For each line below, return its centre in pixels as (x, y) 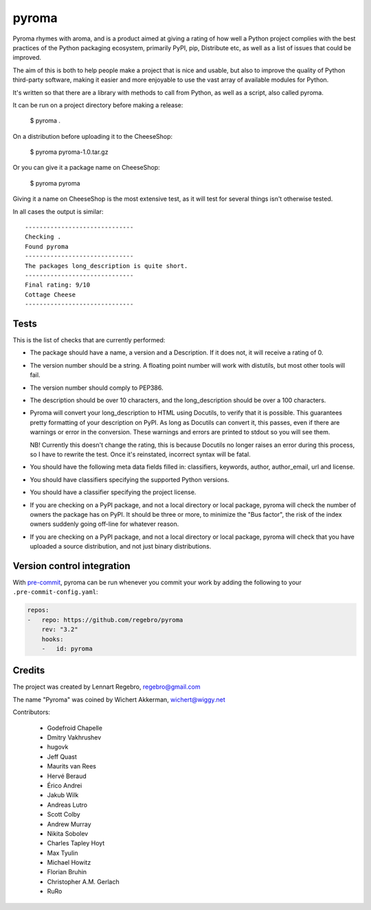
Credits (29, 670)
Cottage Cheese (50, 295)
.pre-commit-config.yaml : (55, 592)
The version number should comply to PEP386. (97, 388)
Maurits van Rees (71, 766)
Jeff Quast (62, 757)
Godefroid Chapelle (75, 728)
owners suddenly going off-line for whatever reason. (104, 524)
